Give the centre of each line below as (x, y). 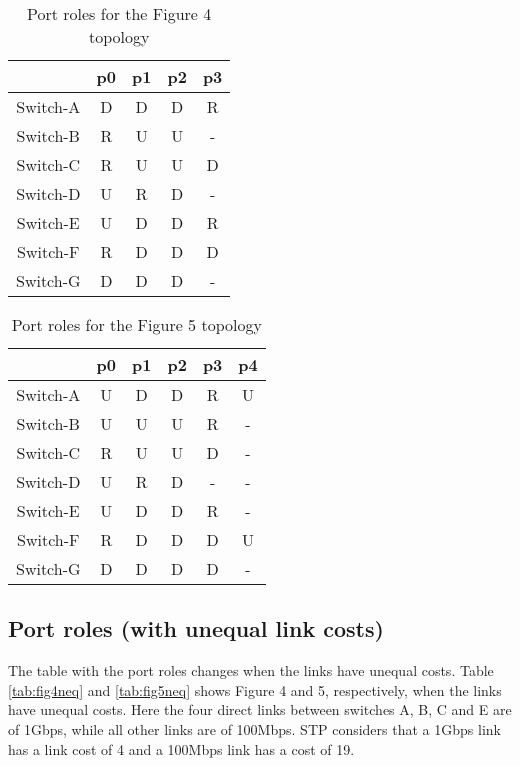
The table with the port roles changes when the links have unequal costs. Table (251, 670)
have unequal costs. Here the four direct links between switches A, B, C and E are (260, 709)
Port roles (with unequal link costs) (196, 628)
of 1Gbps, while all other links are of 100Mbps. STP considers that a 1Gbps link (254, 728)
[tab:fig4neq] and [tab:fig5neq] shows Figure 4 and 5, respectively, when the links (255, 689)
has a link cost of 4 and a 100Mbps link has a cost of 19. (181, 748)
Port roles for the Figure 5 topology (136, 324)
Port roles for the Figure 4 (119, 13)
